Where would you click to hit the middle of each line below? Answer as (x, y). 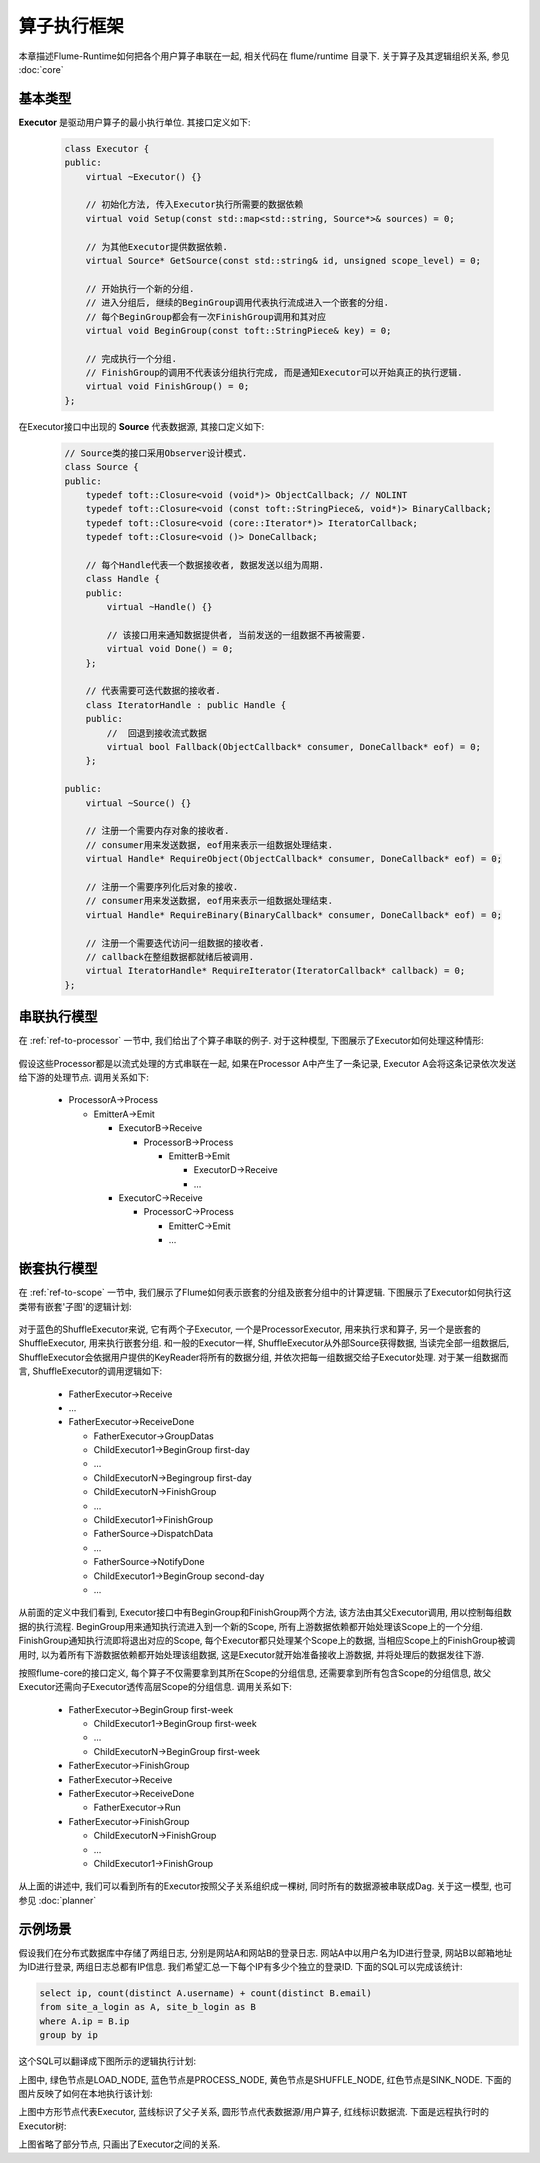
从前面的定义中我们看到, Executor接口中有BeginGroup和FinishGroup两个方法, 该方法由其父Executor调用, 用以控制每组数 (265, 1612)
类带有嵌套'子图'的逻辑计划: (75, 1306)
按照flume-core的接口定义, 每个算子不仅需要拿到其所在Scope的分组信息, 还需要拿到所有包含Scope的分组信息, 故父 (255, 1672)
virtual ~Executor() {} (143, 176)
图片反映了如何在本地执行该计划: (86, 2093)
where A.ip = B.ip (84, 2021)
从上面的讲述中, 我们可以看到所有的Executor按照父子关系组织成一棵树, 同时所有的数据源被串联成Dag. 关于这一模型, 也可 (265, 1886)
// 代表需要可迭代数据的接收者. (153, 691)
